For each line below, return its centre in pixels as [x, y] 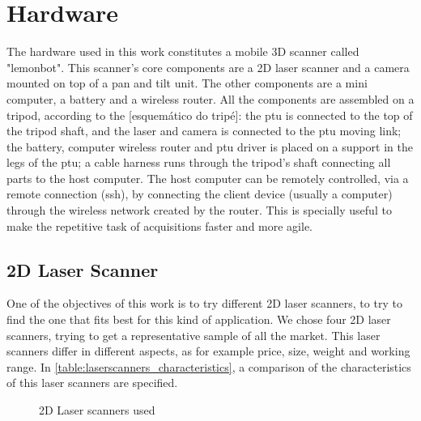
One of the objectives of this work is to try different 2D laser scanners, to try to [204, 303]
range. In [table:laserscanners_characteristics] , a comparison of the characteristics [209, 366]
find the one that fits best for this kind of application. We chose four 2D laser [199, 319]
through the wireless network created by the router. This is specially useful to [199, 210]
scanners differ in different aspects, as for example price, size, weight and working [208, 351]
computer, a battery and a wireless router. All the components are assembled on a [210, 98]
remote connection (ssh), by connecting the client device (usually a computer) [200, 194]
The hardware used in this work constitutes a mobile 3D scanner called [183, 51]
